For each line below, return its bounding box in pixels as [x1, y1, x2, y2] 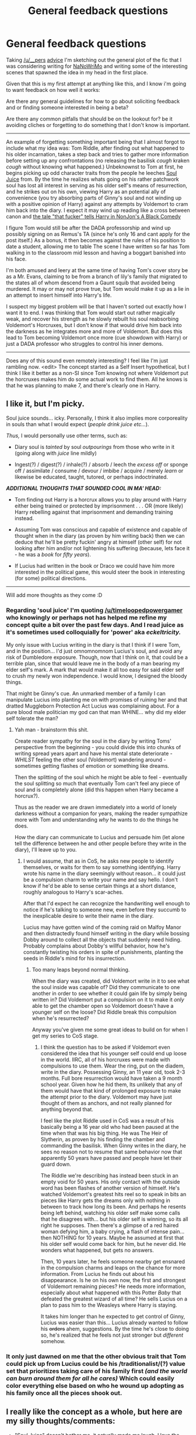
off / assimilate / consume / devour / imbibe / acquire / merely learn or [14, 467, 184, 474]
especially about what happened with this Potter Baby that [40, 1289, 181, 1296]
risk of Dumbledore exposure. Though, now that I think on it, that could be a [6, 654, 188, 661]
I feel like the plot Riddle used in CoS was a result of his [40, 1117, 174, 1124]
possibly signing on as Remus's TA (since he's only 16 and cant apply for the [6, 230, 190, 238]
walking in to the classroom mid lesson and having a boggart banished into [6, 249, 186, 256]
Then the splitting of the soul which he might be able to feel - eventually [14, 774, 188, 781]
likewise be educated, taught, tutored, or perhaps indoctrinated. [14, 473, 168, 480]
